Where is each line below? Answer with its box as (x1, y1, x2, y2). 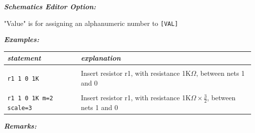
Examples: (4, 34, 39, 44)
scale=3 (7, 104, 32, 111)
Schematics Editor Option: (4, 1, 96, 11)
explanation (80, 53, 121, 63)
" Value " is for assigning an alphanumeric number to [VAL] (4, 18, 178, 28)
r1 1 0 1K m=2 (7, 95, 53, 102)
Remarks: (4, 121, 37, 131)
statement (7, 53, 41, 63)
